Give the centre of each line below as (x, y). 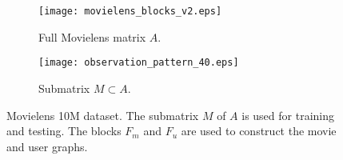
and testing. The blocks (64, 131)
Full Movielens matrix (92, 36)
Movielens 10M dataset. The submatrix (103, 115)
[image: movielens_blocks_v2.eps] (130, 11)
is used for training (288, 115)
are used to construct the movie (259, 131)
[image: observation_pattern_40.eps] (139, 63)
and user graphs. (47, 146)
